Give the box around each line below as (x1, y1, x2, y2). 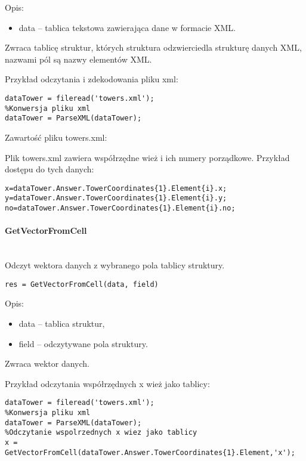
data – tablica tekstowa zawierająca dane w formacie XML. (18, 21, 236, 33)
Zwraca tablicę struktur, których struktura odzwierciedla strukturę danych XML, (5, 41, 302, 54)
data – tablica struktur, (18, 317, 105, 329)
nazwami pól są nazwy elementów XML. (5, 52, 152, 65)
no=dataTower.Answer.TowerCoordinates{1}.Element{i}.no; (5, 204, 236, 213)
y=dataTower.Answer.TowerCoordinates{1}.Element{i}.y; (5, 194, 227, 203)
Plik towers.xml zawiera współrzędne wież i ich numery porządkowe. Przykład (5, 151, 290, 163)
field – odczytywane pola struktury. (18, 337, 148, 349)
